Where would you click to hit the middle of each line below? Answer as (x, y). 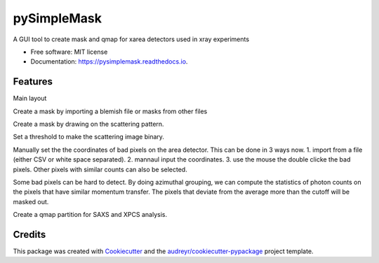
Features (33, 81)
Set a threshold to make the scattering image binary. (89, 137)
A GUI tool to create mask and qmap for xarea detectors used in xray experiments (131, 39)
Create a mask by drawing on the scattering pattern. (88, 124)
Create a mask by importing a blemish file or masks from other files (110, 111)
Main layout (30, 99)
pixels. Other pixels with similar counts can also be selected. (100, 169)
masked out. (31, 201)
